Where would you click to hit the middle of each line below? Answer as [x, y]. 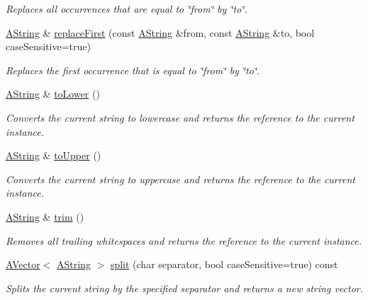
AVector [23, 264]
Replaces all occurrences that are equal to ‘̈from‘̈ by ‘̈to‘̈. [127, 8]
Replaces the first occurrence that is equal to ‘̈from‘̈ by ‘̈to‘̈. [133, 70]
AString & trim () [45, 216]
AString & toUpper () [54, 155]
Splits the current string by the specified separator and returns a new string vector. [184, 288]
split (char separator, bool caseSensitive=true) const [224, 264]
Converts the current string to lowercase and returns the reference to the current [180, 117]
